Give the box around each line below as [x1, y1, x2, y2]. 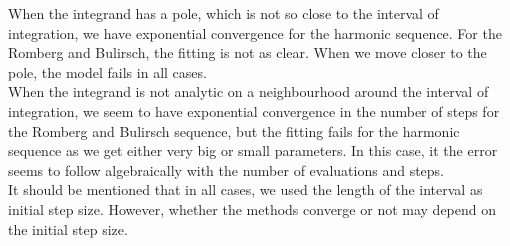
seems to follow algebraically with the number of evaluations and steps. [8, 159, 445, 180]
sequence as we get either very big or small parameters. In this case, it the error [8, 140, 498, 161]
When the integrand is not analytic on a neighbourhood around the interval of [8, 81, 489, 102]
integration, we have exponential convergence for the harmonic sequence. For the [8, 22, 502, 43]
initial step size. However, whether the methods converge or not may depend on [8, 198, 497, 219]
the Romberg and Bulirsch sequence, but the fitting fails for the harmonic [8, 120, 460, 141]
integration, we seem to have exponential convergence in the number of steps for [8, 100, 500, 121]
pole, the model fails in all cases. [8, 61, 207, 82]
